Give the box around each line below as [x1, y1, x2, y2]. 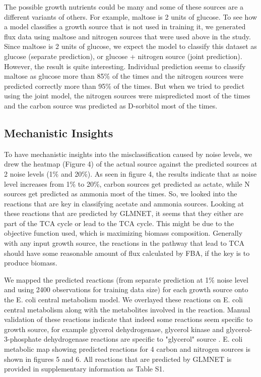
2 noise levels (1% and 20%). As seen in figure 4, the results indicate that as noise [4, 168, 257, 179]
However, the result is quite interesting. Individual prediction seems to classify [4, 61, 246, 71]
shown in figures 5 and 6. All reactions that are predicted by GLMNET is [4, 353, 232, 364]
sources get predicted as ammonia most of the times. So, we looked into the [4, 188, 237, 199]
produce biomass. [4, 257, 57, 268]
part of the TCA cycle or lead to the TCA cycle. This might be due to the [4, 218, 234, 228]
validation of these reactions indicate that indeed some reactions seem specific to [4, 314, 253, 325]
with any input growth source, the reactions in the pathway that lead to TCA [4, 238, 245, 248]
